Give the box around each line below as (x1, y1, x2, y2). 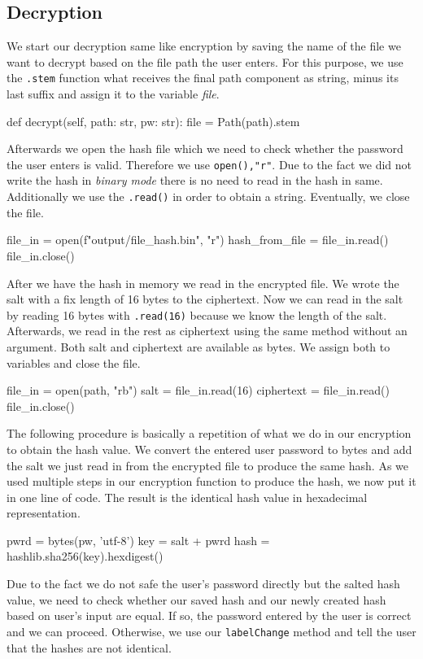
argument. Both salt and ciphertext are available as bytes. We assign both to (7, 338, 390, 355)
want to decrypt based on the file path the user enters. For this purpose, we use (7, 53, 403, 70)
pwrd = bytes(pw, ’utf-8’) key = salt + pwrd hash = (7, 531, 270, 548)
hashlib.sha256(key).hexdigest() (7, 548, 164, 565)
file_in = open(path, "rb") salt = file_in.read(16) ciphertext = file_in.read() (7, 382, 390, 399)
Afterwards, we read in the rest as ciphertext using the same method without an (7, 322, 408, 339)
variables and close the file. (7, 354, 141, 371)
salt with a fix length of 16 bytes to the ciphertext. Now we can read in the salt (7, 290, 403, 308)
